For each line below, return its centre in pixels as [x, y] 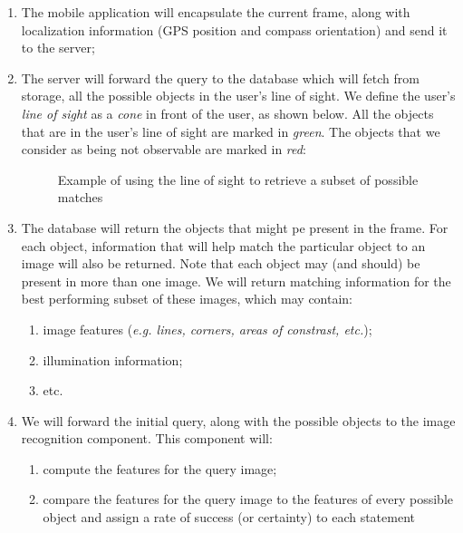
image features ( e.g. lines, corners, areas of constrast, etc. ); [207, 329]
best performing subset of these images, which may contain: [187, 299]
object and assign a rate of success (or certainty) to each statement [229, 517]
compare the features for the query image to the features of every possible [248, 499]
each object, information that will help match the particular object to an [223, 245]
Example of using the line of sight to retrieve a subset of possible [238, 179]
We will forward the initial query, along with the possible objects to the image [238, 420]
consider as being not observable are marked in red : [164, 149]
